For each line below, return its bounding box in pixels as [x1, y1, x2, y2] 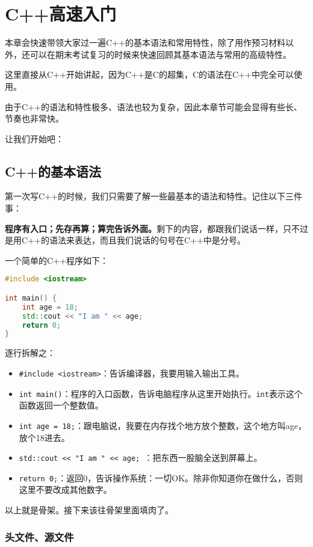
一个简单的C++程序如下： [5, 254, 108, 266]
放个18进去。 [19, 431, 70, 443]
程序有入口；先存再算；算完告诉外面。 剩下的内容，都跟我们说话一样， [5, 222, 283, 234]
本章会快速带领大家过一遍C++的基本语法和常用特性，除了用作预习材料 [5, 36, 285, 49]
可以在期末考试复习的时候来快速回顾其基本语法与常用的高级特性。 [29, 48, 291, 60]
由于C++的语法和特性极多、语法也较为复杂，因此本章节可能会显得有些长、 [5, 100, 302, 113]
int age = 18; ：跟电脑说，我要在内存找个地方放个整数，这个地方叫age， [19, 419, 307, 431]
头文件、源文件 [5, 529, 74, 544]
